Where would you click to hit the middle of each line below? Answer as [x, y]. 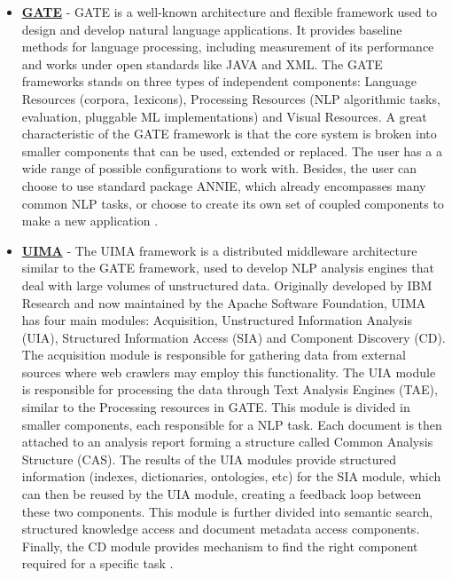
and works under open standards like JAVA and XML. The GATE [202, 63]
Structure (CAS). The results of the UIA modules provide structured [209, 459]
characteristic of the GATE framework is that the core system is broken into [229, 134]
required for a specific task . [97, 563]
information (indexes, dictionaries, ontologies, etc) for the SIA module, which [231, 476]
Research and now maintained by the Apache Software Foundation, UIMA [224, 302]
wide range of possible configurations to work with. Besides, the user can [219, 168]
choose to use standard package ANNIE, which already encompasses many [224, 185]
